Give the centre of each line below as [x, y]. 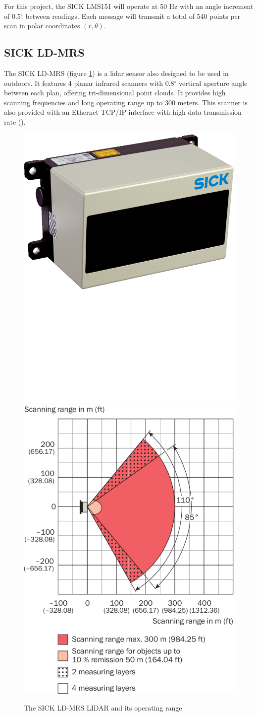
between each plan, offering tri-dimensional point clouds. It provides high [115, 93]
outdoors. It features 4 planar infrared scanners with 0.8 [89, 83]
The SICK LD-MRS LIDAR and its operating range [103, 707]
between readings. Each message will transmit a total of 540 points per [133, 16]
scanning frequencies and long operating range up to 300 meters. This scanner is [126, 102]
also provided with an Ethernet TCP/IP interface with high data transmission [123, 112]
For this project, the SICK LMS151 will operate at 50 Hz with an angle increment [129, 6]
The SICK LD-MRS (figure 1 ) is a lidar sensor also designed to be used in [116, 73]
